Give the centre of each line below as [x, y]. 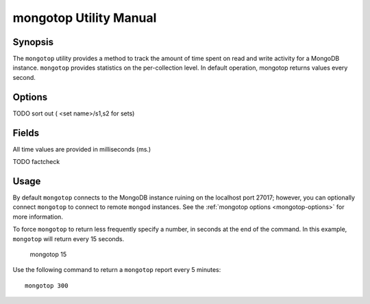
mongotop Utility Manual [85, 18]
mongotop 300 [47, 286]
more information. [38, 217]
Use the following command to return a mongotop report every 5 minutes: [117, 270]
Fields [26, 133]
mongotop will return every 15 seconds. [69, 238]
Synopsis [33, 42]
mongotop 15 [48, 254]
